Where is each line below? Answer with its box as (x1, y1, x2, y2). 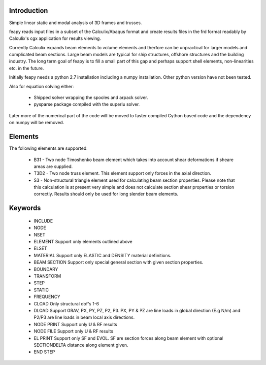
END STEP (33, 349, 55, 355)
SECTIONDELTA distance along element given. (33, 342, 128, 348)
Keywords (9, 204, 41, 212)
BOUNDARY (33, 266, 59, 272)
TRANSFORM (33, 273, 61, 279)
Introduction (9, 6, 48, 15)
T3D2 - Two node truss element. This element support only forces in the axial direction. (33, 170, 211, 176)
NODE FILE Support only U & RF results (33, 328, 113, 334)
